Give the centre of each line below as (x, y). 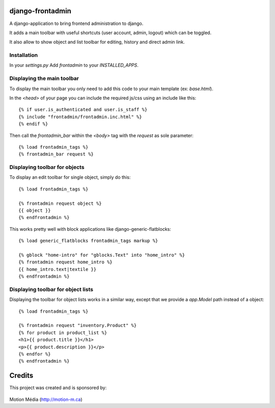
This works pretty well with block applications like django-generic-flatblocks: (90, 229)
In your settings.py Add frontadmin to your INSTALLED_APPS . (74, 65)
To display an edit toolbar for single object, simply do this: (70, 177)
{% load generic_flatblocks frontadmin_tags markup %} (88, 241)
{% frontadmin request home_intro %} (66, 262)
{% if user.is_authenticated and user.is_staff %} (83, 110)
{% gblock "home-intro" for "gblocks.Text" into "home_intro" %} (102, 255)
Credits (21, 376)
